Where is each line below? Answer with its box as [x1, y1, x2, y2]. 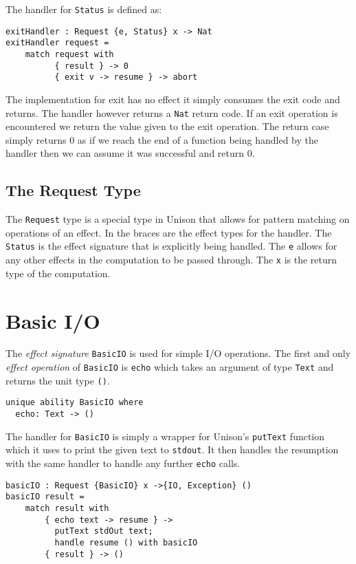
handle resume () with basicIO [54, 537, 198, 547]
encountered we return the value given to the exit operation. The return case [5, 119, 329, 133]
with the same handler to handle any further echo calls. [5, 456, 241, 470]
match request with [25, 49, 114, 59]
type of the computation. [5, 265, 111, 280]
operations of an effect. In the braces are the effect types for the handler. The [5, 225, 332, 239]
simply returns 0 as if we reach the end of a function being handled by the [5, 132, 318, 147]
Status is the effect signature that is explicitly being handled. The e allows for [5, 239, 337, 253]
